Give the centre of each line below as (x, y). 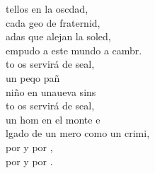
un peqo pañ (33, 77)
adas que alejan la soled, (58, 36)
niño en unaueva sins (51, 91)
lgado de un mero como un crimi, (78, 133)
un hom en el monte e (53, 119)
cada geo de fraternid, (53, 22)
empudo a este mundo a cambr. (74, 50)
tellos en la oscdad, (47, 8)
